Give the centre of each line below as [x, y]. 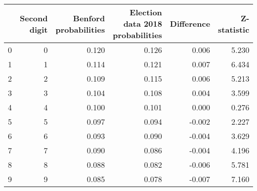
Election [146, 12]
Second [34, 18]
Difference [190, 24]
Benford [89, 18]
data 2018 [143, 24]
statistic [234, 29]
